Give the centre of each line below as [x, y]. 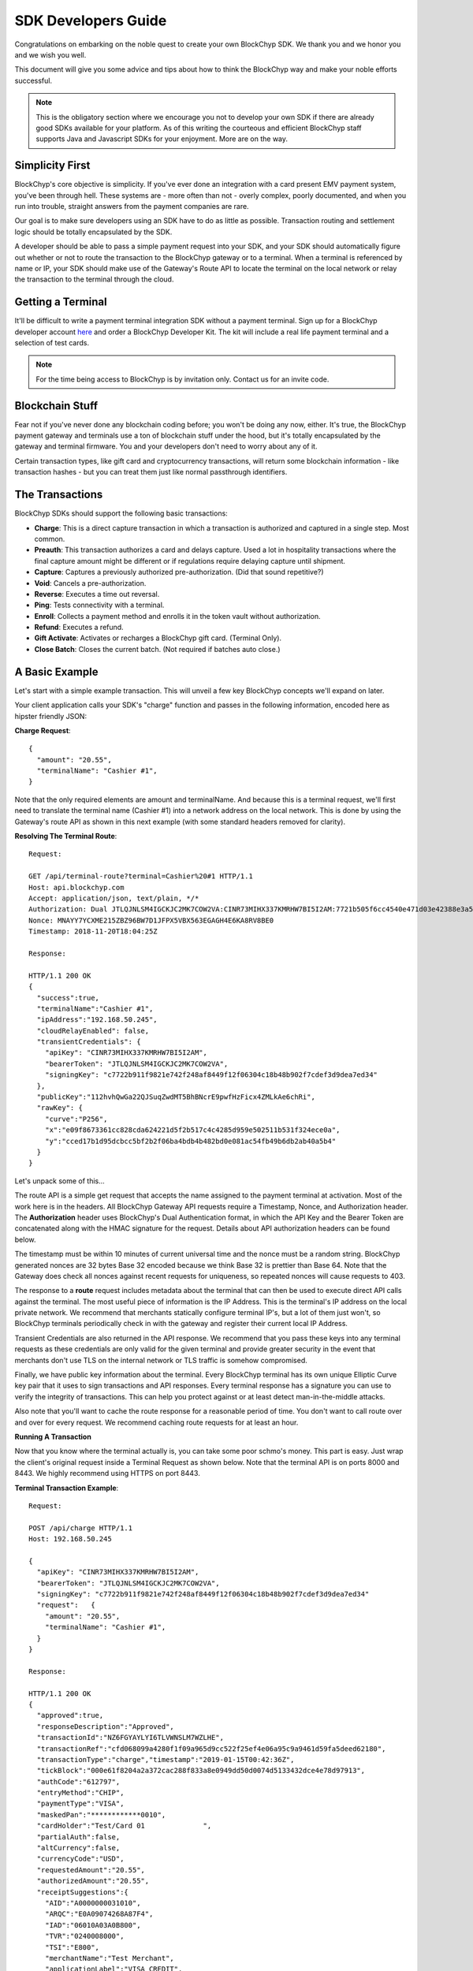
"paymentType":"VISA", [80, 1804]
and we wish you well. [50, 54]
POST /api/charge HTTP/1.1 [81, 1528]
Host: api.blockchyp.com [76, 887]
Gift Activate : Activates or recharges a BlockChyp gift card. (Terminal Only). [158, 638]
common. [50, 538]
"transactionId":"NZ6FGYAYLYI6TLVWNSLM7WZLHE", [130, 1738]
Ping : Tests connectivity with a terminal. [99, 605]
